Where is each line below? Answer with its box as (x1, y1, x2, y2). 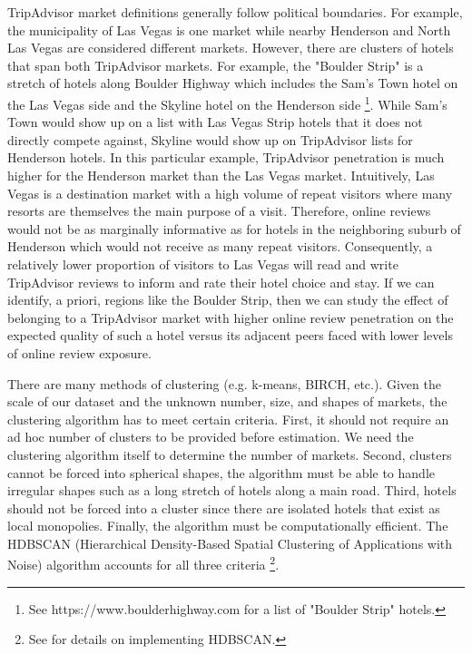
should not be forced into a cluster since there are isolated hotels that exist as (7, 498, 440, 517)
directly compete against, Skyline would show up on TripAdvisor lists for (7, 130, 413, 149)
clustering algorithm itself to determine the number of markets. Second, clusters (7, 444, 452, 464)
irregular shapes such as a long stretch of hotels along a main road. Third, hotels (7, 481, 457, 500)
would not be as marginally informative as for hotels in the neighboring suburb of (7, 219, 461, 238)
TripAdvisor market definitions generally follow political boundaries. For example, (7, 3, 463, 21)
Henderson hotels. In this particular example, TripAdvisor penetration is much (7, 148, 445, 167)
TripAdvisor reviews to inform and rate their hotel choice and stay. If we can (7, 272, 435, 291)
